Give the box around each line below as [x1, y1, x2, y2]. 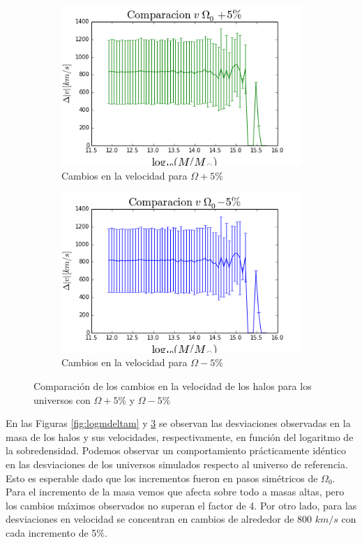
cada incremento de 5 [6, 525, 97, 540]
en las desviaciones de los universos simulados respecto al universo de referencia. [6, 457, 348, 471]
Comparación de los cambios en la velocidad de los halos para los [33, 379, 312, 393]
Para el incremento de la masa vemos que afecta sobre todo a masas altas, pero [6, 484, 345, 499]
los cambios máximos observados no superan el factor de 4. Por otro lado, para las [6, 498, 357, 512]
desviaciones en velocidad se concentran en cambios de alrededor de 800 [6, 512, 312, 526]
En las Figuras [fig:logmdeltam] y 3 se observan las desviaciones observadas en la [6, 416, 351, 430]
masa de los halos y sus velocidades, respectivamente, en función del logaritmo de [6, 429, 354, 444]
